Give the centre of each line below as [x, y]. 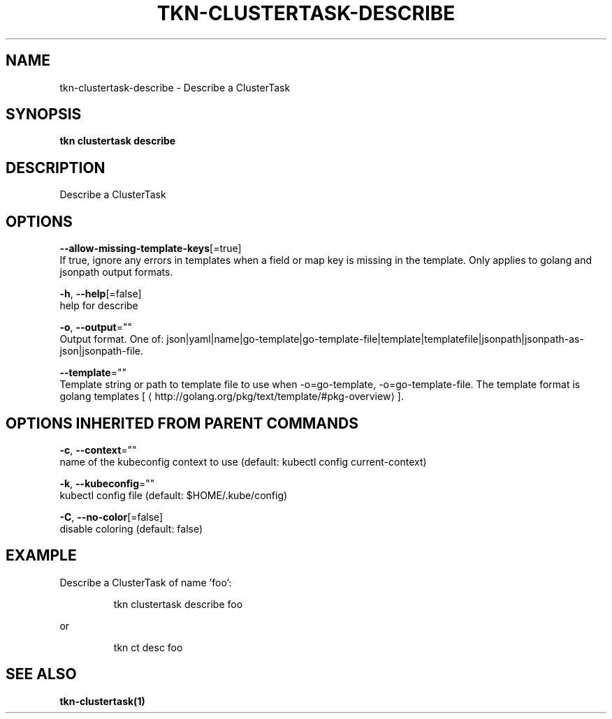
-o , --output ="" [96, 327]
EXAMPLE [41, 556]
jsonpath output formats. [116, 272]
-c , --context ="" [98, 450]
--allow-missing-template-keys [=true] [151, 249]
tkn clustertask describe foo [178, 604]
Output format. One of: [112, 339]
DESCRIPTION [56, 168]
